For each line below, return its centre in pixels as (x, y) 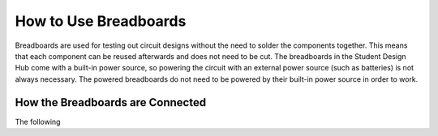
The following (38, 121)
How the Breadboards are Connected (111, 102)
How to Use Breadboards (101, 21)
